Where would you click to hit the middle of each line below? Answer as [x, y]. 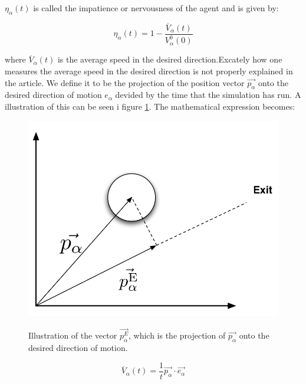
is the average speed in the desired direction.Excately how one [170, 59]
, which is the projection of [177, 335]
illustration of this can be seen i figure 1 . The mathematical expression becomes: [150, 106]
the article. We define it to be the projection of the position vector [125, 82]
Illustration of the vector [73, 335]
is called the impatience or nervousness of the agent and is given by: [156, 8]
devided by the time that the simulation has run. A [208, 95]
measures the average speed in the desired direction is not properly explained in [149, 71]
